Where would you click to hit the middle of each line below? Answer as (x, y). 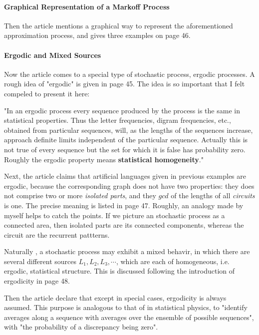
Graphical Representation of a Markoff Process (87, 6)
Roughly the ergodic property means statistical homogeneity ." (104, 159)
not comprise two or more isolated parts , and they (80, 195)
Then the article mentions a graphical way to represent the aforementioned (119, 25)
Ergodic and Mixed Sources (53, 55)
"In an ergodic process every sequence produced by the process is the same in (122, 110)
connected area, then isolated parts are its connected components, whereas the (124, 225)
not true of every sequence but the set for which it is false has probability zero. (125, 149)
